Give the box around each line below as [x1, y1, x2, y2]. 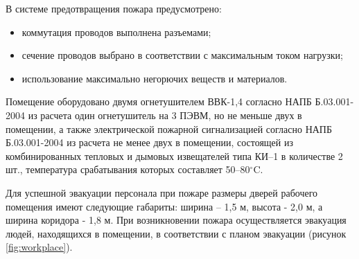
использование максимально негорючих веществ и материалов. [21, 71, 288, 85]
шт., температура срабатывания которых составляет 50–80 [6, 162, 250, 177]
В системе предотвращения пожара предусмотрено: [6, 1, 222, 15]
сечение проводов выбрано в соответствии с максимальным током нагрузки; [21, 48, 343, 62]
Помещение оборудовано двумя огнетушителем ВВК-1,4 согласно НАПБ [6, 94, 312, 109]
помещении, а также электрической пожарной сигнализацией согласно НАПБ [6, 121, 332, 136]
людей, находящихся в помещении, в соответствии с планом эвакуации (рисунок [6, 226, 347, 240]
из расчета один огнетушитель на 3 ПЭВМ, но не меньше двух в [28, 107, 302, 122]
